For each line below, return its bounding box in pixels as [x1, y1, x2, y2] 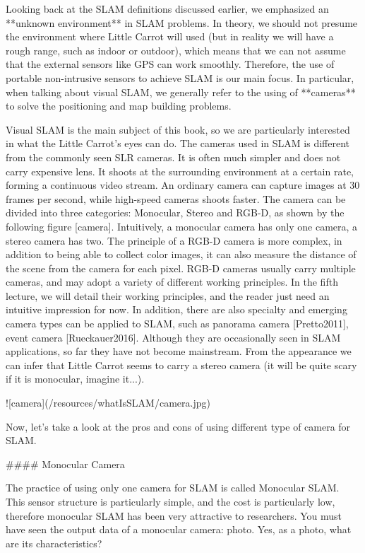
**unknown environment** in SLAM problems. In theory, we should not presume [6, 15, 358, 30]
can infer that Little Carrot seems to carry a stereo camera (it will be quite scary [6, 357, 357, 372]
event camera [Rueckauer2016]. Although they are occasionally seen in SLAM [6, 330, 341, 344]
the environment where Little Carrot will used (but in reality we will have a [6, 29, 334, 44]
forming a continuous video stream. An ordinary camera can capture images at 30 [6, 177, 360, 192]
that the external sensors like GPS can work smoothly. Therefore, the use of [6, 57, 335, 71]
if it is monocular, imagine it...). [6, 371, 145, 386]
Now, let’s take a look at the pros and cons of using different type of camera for [6, 419, 351, 433]
